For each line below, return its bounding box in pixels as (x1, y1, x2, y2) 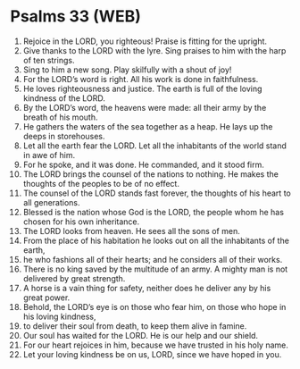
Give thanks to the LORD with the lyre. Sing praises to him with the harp (22, 45, 287, 55)
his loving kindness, (22, 311, 96, 322)
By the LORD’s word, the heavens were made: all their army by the (22, 102, 267, 113)
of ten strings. (22, 55, 75, 65)
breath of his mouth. (22, 112, 98, 122)
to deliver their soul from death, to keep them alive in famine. (22, 320, 247, 331)
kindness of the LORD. (22, 92, 106, 104)
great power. (22, 292, 71, 303)
